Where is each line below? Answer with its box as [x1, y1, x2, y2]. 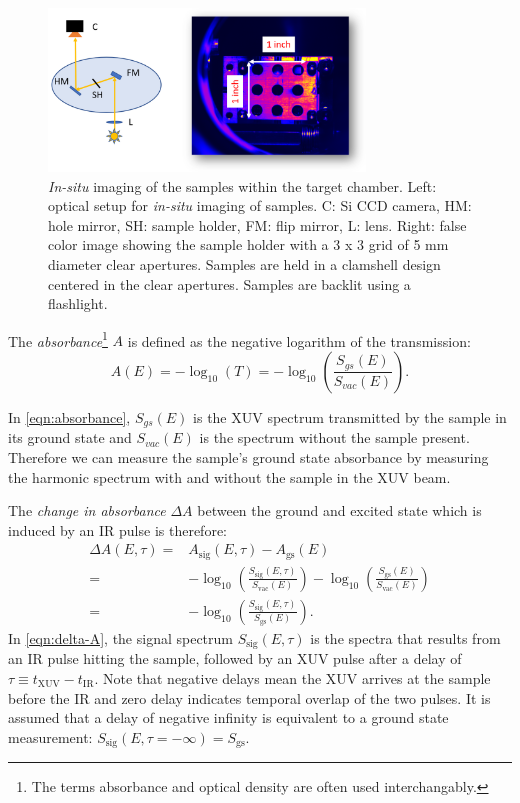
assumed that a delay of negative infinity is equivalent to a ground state [8, 707, 449, 728]
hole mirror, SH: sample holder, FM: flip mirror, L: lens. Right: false [48, 214, 467, 235]
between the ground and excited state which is [197, 500, 482, 521]
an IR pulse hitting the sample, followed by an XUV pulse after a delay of [8, 648, 462, 669]
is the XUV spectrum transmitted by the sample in [193, 406, 507, 427]
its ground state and [8, 427, 132, 448]
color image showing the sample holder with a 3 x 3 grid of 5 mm [48, 234, 449, 255]
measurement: [8, 726, 93, 747]
